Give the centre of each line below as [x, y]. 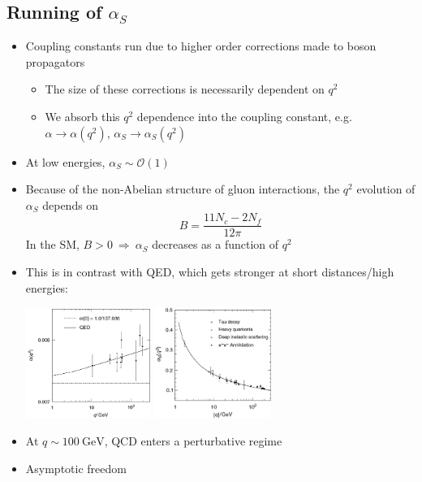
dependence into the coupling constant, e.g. [244, 116]
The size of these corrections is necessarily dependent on [185, 89]
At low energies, [65, 161]
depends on [71, 204]
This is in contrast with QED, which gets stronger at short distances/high [210, 272]
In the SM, [52, 244]
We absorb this [82, 116]
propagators [55, 61]
